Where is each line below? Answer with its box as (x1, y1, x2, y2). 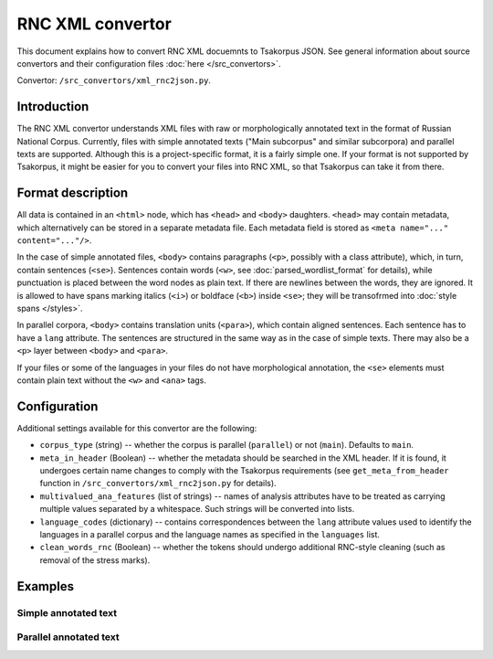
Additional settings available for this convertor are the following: (16, 422, 257, 433)
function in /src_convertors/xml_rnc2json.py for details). (39, 478, 278, 489)
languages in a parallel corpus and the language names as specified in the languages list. (39, 529, 381, 540)
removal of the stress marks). (39, 554, 151, 566)
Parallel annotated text (16, 631, 120, 643)
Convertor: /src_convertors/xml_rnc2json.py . (16, 75, 212, 86)
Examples (16, 579, 75, 594)
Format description (16, 186, 129, 201)
